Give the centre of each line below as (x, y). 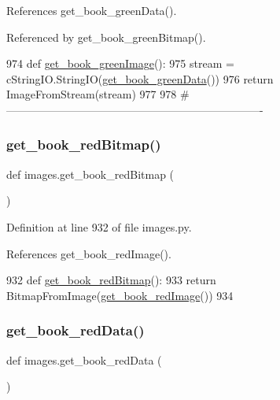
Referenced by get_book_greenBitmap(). (106, 37)
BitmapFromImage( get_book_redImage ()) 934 (120, 295)
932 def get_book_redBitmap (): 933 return (111, 280)
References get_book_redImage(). (89, 253)
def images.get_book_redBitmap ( (90, 174)
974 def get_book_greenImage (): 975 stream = (120, 63)
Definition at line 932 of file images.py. (99, 226)
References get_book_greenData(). (92, 10)
